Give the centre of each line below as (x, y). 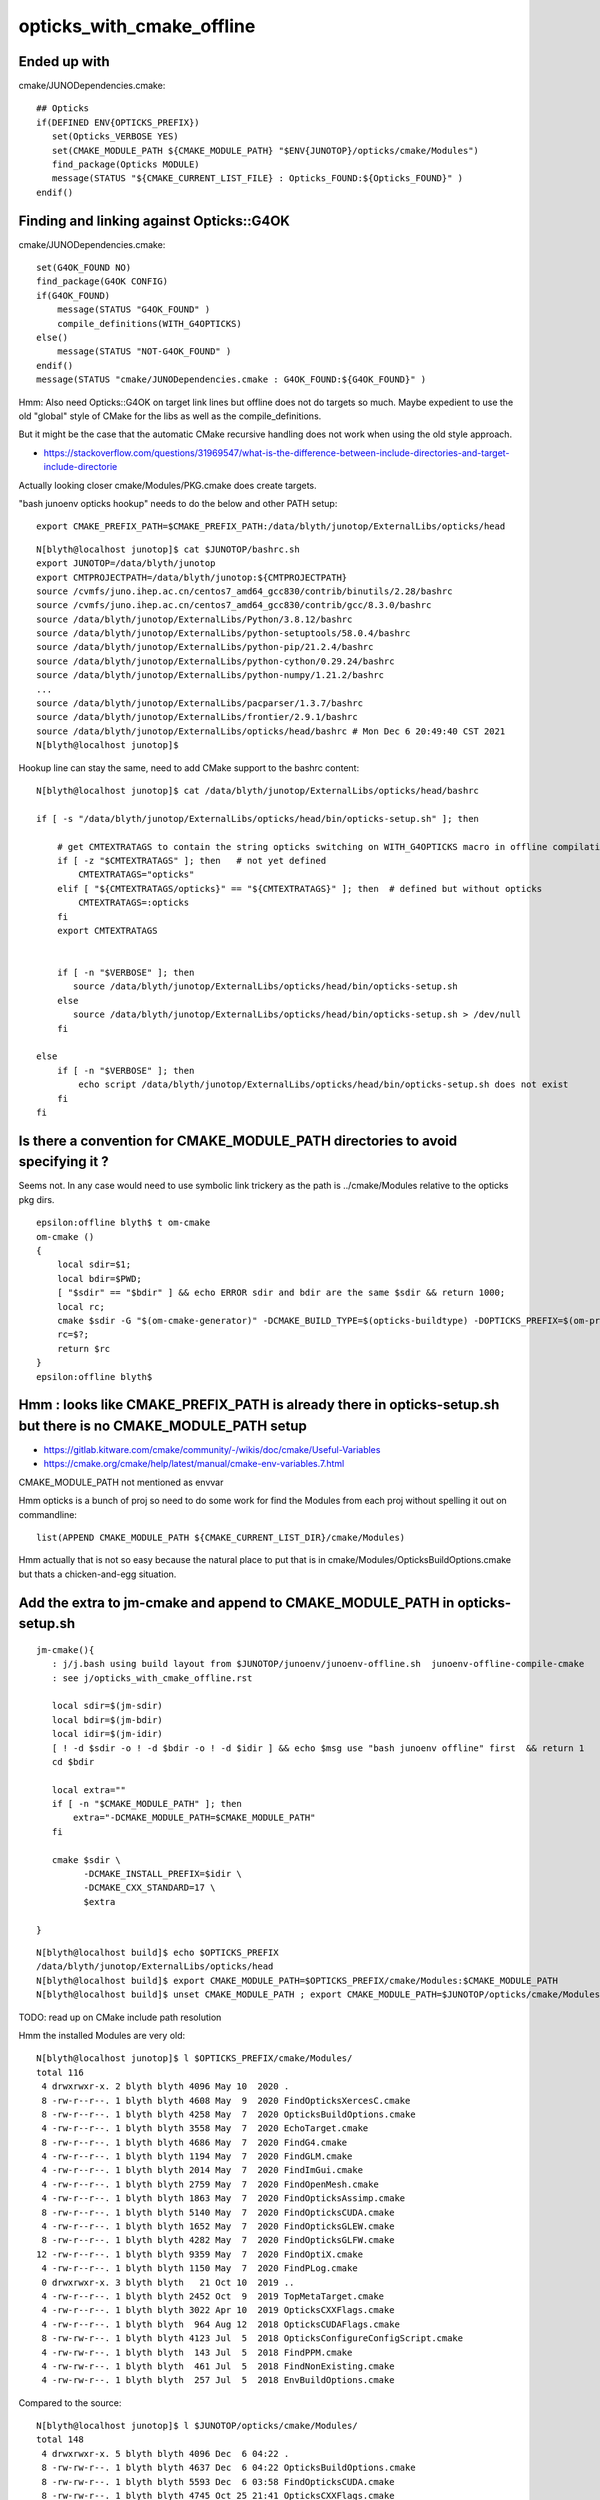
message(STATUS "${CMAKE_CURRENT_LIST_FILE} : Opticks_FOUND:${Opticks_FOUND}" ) (257, 178)
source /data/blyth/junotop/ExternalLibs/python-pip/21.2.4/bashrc (205, 647)
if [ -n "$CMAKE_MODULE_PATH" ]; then (146, 1804)
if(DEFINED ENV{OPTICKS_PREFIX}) (118, 122)
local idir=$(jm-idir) (107, 1734)
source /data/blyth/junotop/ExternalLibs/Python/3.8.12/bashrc (194, 619)
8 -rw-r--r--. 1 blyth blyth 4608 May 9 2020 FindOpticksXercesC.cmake (226, 2100)
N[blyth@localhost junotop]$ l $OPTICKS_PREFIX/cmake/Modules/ (194, 2058)
